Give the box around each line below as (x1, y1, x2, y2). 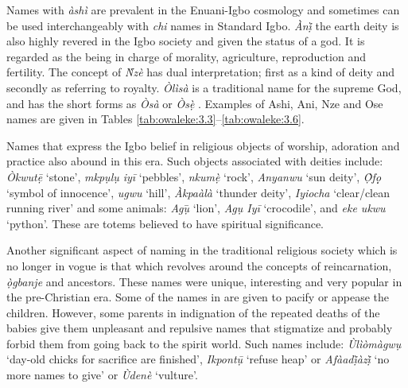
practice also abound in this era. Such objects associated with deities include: (6, 153, 383, 169)
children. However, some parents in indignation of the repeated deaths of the (6, 304, 380, 320)
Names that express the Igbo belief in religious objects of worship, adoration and (6, 137, 400, 153)
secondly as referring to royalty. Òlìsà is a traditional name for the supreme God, (6, 79, 402, 95)
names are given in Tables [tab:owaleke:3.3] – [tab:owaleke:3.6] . (6, 111, 305, 127)
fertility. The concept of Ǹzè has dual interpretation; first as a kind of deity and (6, 64, 395, 80)
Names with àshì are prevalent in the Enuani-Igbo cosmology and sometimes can (6, 2, 400, 17)
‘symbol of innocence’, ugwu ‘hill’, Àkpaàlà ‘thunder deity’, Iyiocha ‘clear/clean (6, 184, 391, 200)
